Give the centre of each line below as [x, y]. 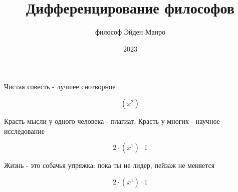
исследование [24, 131]
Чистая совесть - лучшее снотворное [60, 86]
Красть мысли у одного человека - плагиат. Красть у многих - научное [112, 121]
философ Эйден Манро [130, 32]
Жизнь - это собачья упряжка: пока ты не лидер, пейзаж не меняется [109, 165]
